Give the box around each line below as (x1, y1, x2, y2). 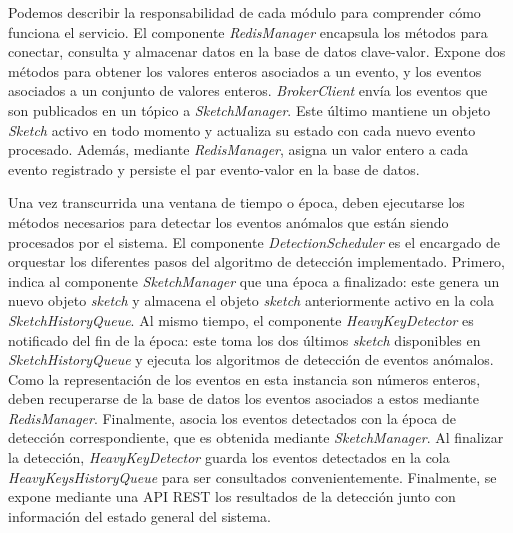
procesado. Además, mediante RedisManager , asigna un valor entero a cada (8, 139, 469, 160)
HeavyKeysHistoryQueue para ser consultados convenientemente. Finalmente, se (8, 466, 497, 487)
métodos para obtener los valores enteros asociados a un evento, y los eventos (8, 60, 482, 81)
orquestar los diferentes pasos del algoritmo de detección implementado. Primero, (8, 251, 506, 272)
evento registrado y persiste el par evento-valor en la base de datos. (8, 158, 420, 179)
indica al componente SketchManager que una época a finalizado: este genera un (8, 270, 500, 291)
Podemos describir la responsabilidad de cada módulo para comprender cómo (8, 2, 481, 22)
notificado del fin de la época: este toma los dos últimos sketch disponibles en (8, 329, 481, 350)
